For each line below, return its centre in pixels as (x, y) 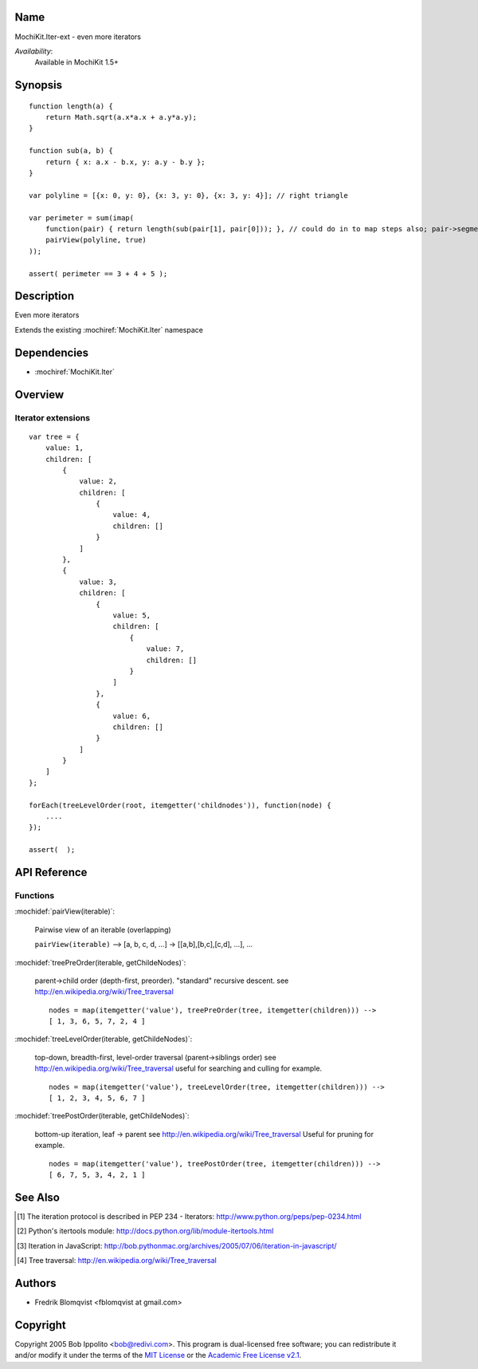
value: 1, (64, 448)
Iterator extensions (53, 417)
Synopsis (39, 85)
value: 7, (165, 649)
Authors (35, 1283)
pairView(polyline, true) (96, 240)
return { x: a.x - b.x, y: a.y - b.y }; (125, 162)
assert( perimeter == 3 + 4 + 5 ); (98, 274)
